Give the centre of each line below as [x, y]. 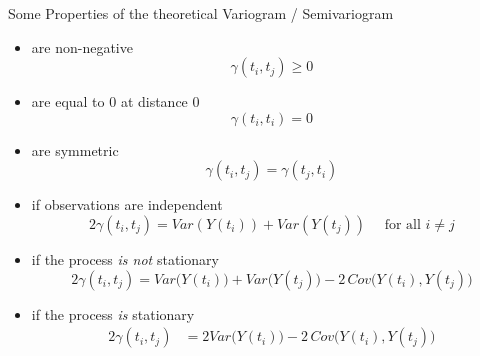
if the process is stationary [113, 313]
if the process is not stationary [125, 258]
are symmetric [75, 149]
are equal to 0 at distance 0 [115, 101]
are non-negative [82, 46]
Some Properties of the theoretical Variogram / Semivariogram [201, 13]
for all [402, 224]
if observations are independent [127, 204]
